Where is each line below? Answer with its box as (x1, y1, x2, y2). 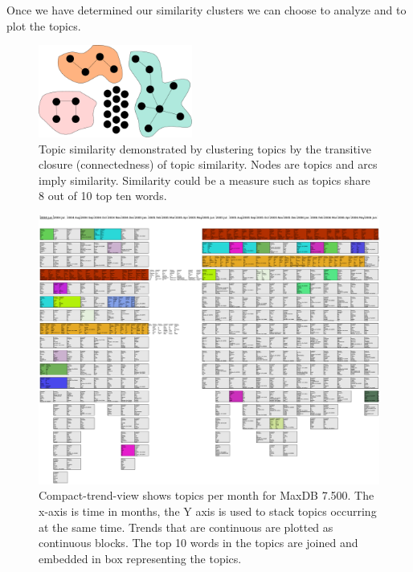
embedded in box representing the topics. (39, 550, 242, 566)
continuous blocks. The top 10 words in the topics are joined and (39, 534, 358, 551)
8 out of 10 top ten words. (39, 187, 167, 204)
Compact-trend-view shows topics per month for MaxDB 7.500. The (39, 487, 374, 504)
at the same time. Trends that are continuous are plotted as (39, 518, 333, 535)
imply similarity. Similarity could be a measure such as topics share (39, 171, 370, 188)
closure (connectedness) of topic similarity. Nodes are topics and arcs (39, 156, 378, 173)
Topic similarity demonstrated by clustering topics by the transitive (39, 140, 371, 157)
